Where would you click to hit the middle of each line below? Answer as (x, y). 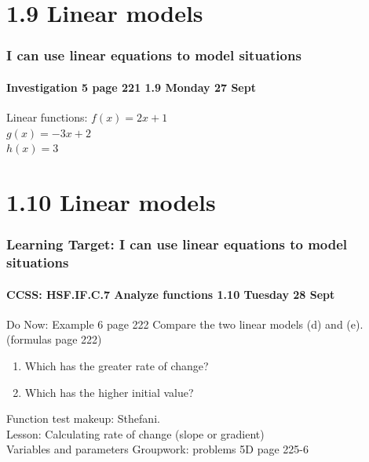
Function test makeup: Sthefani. (83, 418)
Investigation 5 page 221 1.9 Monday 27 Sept (131, 87)
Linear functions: (47, 117)
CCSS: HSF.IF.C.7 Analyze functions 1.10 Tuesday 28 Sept (171, 294)
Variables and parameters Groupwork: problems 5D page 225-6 (157, 449)
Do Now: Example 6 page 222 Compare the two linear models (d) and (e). (185, 324)
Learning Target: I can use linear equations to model (177, 244)
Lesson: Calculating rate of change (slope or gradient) (135, 433)
